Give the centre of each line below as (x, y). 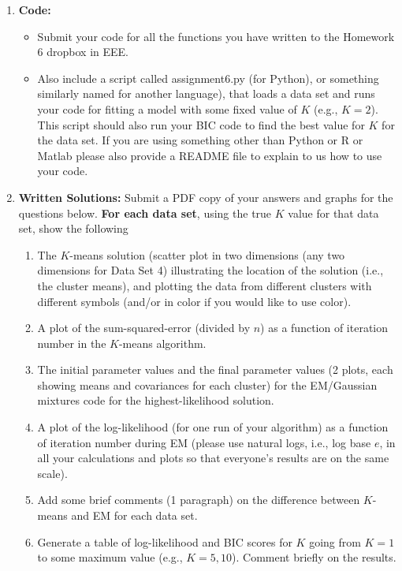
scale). (52, 473)
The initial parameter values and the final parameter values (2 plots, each (215, 369)
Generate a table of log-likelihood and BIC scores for (165, 541)
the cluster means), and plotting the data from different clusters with (205, 285)
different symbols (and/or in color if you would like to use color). (194, 301)
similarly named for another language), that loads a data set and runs (206, 93)
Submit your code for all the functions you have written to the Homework (216, 36)
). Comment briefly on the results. (314, 557)
